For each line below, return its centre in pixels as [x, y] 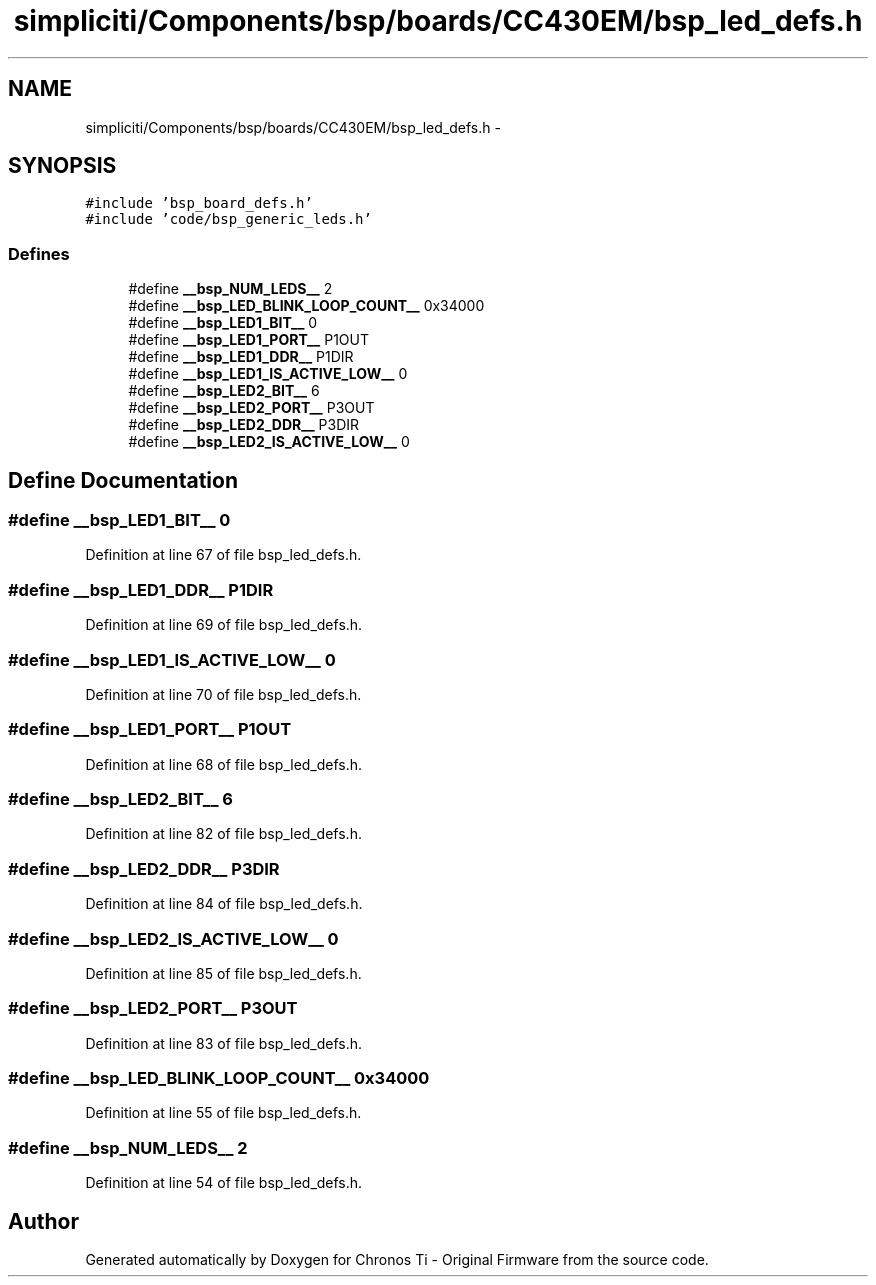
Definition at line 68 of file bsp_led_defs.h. [224, 764]
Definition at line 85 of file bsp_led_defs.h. [223, 973]
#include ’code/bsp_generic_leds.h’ [228, 219]
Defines [39, 253]
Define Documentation [123, 480]
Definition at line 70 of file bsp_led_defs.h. [223, 694]
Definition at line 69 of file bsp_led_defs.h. [224, 625]
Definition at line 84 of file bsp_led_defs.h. [224, 904]
